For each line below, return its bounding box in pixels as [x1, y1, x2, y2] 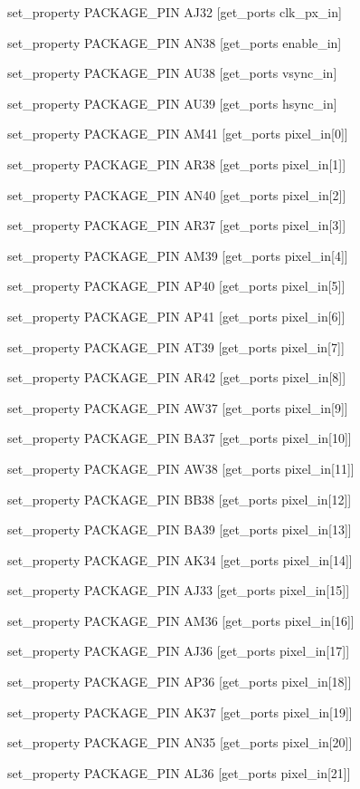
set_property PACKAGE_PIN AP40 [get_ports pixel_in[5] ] [7, 276, 346, 295]
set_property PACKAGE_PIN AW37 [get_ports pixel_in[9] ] [7, 398, 348, 417]
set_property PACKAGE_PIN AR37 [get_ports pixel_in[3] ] [7, 216, 346, 235]
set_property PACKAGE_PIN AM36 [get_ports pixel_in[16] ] [7, 611, 355, 630]
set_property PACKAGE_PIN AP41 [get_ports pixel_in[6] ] [7, 306, 346, 325]
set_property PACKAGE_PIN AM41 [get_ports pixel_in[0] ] [7, 124, 348, 143]
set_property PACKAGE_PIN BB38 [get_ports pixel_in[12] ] [7, 489, 352, 508]
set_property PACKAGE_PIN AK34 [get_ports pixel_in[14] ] [7, 550, 353, 569]
